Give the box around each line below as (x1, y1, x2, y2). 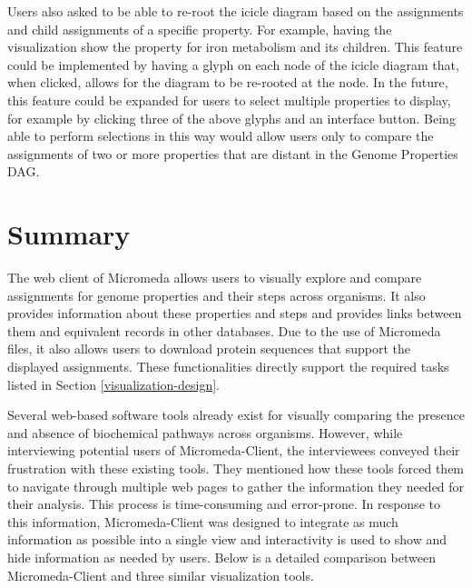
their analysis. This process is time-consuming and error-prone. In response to (7, 494, 440, 513)
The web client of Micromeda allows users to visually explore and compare (7, 268, 422, 287)
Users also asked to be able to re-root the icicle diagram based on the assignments (7, 2, 464, 20)
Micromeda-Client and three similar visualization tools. (7, 565, 314, 584)
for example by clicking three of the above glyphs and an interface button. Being (7, 108, 456, 127)
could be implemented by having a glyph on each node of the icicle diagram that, (7, 55, 459, 74)
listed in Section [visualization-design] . (7, 374, 220, 394)
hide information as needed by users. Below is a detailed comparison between (7, 547, 436, 566)
